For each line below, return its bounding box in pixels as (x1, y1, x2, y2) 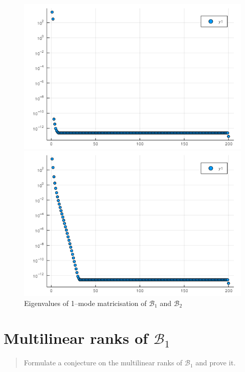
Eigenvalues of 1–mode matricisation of (24, 297, 147, 308)
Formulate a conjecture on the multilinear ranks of (24, 357, 183, 368)
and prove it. (195, 357, 236, 368)
